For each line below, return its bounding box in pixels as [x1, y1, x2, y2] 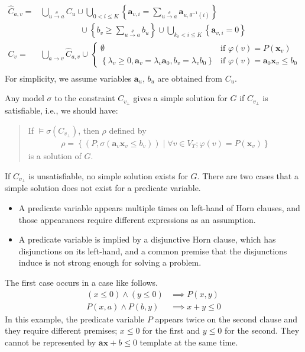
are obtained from [157, 72, 222, 84]
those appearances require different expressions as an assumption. [18, 213, 256, 225]
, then [78, 124, 99, 136]
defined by [109, 124, 147, 136]
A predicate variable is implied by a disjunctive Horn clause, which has [18, 233, 276, 246]
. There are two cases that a [197, 169, 298, 182]
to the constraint [54, 92, 115, 104]
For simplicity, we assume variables [5, 72, 132, 84]
